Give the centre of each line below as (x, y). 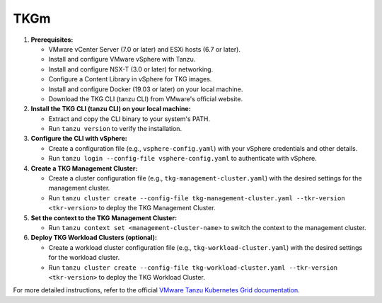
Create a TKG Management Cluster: (84, 168)
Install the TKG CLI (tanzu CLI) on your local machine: (111, 109)
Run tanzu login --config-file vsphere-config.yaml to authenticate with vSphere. (183, 159)
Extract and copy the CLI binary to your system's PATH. (129, 119)
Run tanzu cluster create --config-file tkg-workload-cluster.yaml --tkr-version (193, 267)
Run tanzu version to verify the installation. (115, 129)
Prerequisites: (52, 40)
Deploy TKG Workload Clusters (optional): (94, 238)
